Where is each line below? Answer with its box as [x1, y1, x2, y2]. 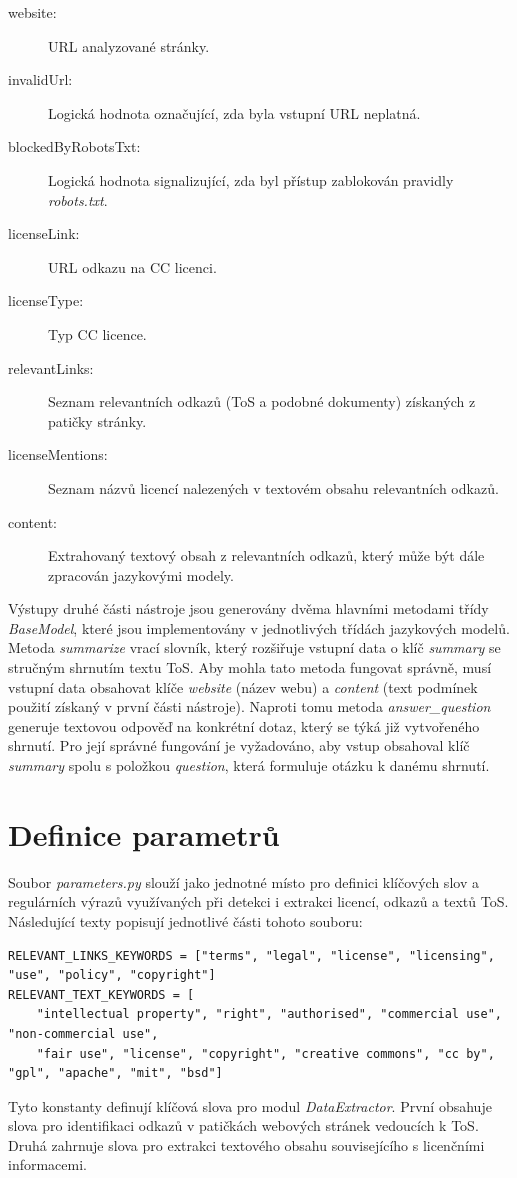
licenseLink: [8, 223, 80, 244]
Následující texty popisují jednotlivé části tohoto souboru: [8, 910, 363, 931]
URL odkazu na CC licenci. [48, 256, 217, 277]
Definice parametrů [8, 813, 280, 854]
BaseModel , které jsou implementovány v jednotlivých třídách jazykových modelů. [8, 617, 510, 638]
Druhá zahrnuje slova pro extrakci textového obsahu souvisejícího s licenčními [8, 1134, 485, 1155]
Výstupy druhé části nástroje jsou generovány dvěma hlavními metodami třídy [8, 598, 489, 619]
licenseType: [8, 290, 84, 311]
